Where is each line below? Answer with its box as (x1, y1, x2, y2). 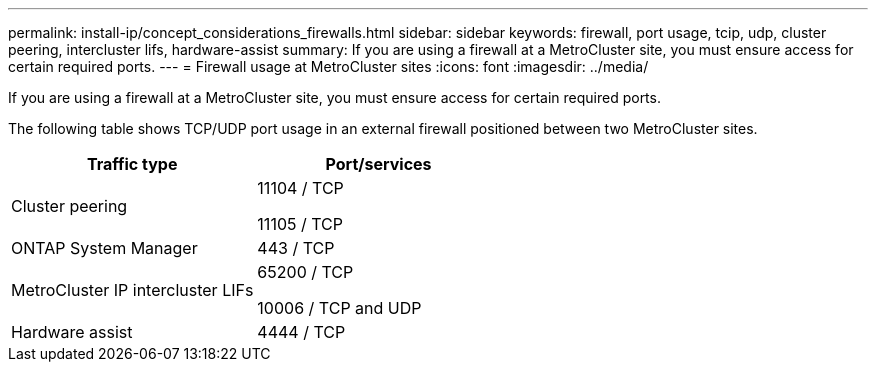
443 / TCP (257, 238, 335, 258)
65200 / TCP (257, 262, 354, 282)
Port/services (325, 154, 432, 174)
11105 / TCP (257, 214, 343, 234)
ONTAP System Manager (11, 238, 198, 258)
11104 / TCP (257, 178, 344, 198)
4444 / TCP (257, 322, 346, 342)
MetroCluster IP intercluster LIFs (11, 280, 254, 300)
